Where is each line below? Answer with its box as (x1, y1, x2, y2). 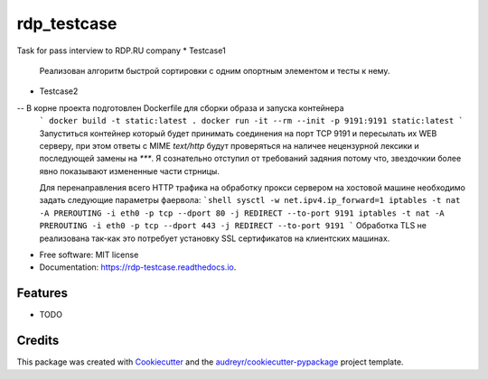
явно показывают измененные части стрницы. (39, 165, 221, 176)
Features (16, 285, 68, 301)
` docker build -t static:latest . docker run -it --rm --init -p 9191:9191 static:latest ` (39, 116, 465, 126)
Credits (16, 333, 60, 348)
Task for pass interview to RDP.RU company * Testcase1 (16, 45, 226, 56)
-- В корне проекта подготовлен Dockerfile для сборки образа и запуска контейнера (16, 102, 344, 113)
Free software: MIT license (39, 249, 139, 261)
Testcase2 (39, 86, 79, 97)
